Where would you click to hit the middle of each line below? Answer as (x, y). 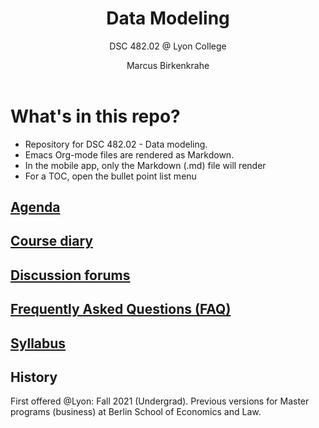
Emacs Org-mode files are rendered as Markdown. (129, 154)
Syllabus (38, 343)
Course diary (51, 241)
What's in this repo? (95, 116)
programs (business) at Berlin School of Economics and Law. (136, 412)
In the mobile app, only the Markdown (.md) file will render (145, 165)
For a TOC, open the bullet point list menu (110, 176)
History (34, 377)
